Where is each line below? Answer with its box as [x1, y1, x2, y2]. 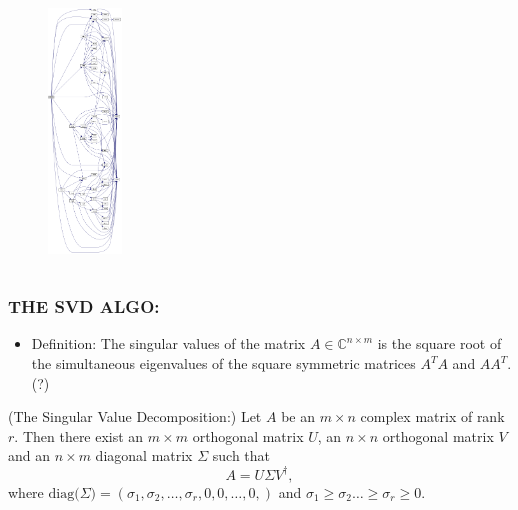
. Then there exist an [14, 425, 144, 446]
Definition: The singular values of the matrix [31, 333, 306, 354]
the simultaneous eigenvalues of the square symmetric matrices [31, 353, 416, 374]
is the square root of [377, 333, 502, 354]
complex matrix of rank [360, 406, 505, 427]
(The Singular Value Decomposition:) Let [8, 406, 262, 427]
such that [212, 445, 271, 466]
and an [8, 445, 51, 466]
